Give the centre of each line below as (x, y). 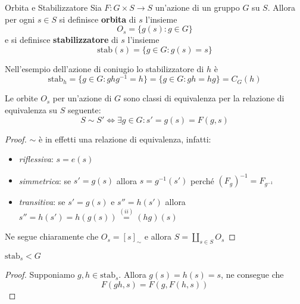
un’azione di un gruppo (197, 7)
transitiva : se (42, 202)
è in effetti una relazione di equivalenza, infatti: (125, 139)
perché (202, 180)
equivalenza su (31, 110)
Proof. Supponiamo (40, 274)
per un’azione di (82, 98)
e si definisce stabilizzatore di (62, 40)
